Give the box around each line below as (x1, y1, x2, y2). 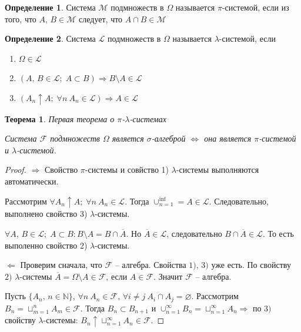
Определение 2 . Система (5, 32, 96, 45)
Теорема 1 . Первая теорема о (5, 112, 115, 125)
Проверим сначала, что (20, 259, 102, 271)
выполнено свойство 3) (5, 207, 88, 220)
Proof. (5, 163, 26, 176)
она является (204, 132, 252, 145)
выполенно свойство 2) (5, 239, 88, 251)
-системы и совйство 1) (85, 163, 169, 176)
